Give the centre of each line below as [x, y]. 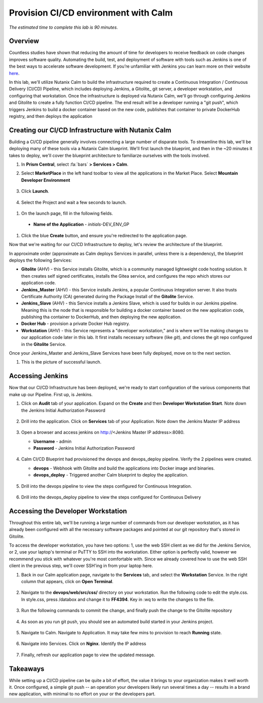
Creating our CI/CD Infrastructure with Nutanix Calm [90, 130]
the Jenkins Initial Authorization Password [63, 410]
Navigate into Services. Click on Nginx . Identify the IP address [84, 644]
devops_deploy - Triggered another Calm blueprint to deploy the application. [111, 475]
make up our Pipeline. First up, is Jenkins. [51, 394]
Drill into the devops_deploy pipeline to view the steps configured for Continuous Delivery [111, 497]
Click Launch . [35, 191]
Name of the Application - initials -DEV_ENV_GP [81, 225]
